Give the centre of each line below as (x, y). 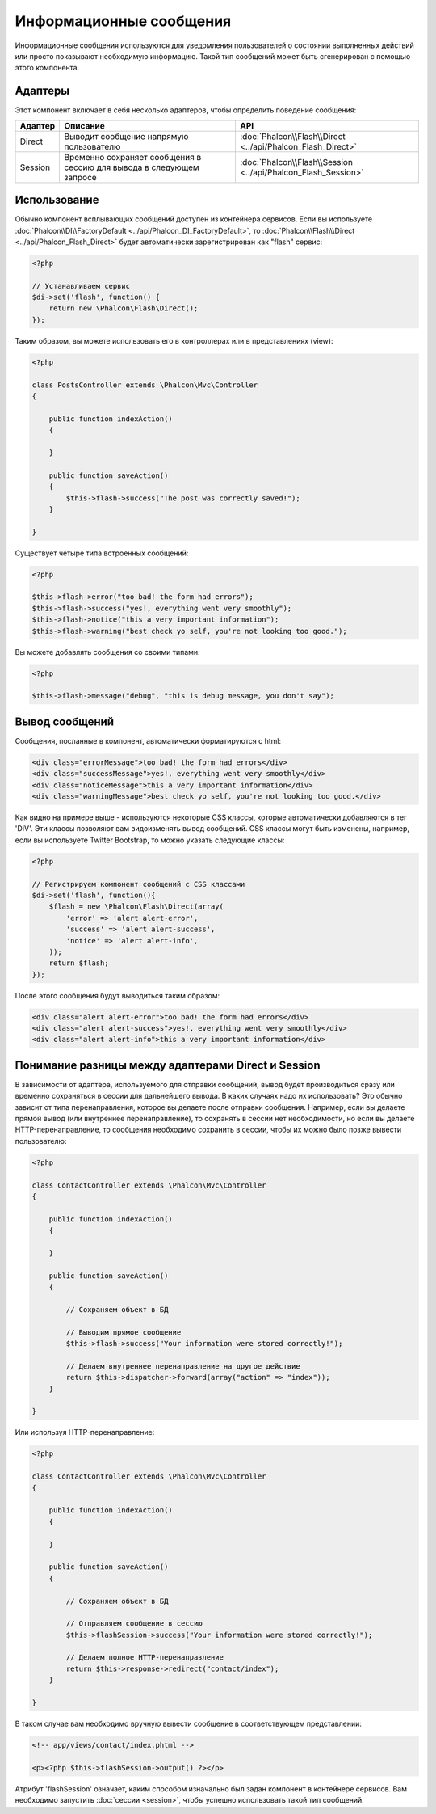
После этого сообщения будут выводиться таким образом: (117, 995)
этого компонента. (47, 68)
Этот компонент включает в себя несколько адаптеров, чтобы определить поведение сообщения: (186, 110)
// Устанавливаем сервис (81, 286)
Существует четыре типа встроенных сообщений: (102, 553)
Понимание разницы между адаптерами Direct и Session (168, 1065)
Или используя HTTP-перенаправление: (85, 1432)
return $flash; (79, 963)
